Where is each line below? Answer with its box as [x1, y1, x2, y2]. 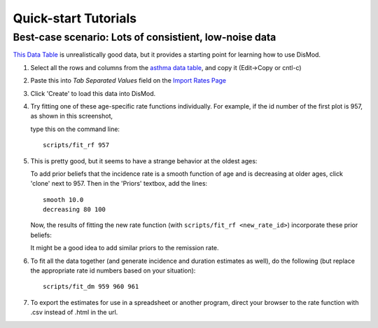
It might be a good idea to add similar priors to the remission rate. [30, 244, 220, 252]
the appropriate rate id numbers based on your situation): [30, 266, 196, 275]
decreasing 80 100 [43, 205, 106, 214]
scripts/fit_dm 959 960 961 [43, 282, 139, 291]
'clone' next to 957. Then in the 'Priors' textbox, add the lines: [30, 179, 208, 188]
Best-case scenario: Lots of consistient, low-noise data [13, 31, 276, 43]
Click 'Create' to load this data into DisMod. [30, 89, 156, 97]
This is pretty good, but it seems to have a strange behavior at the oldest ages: [30, 156, 258, 165]
